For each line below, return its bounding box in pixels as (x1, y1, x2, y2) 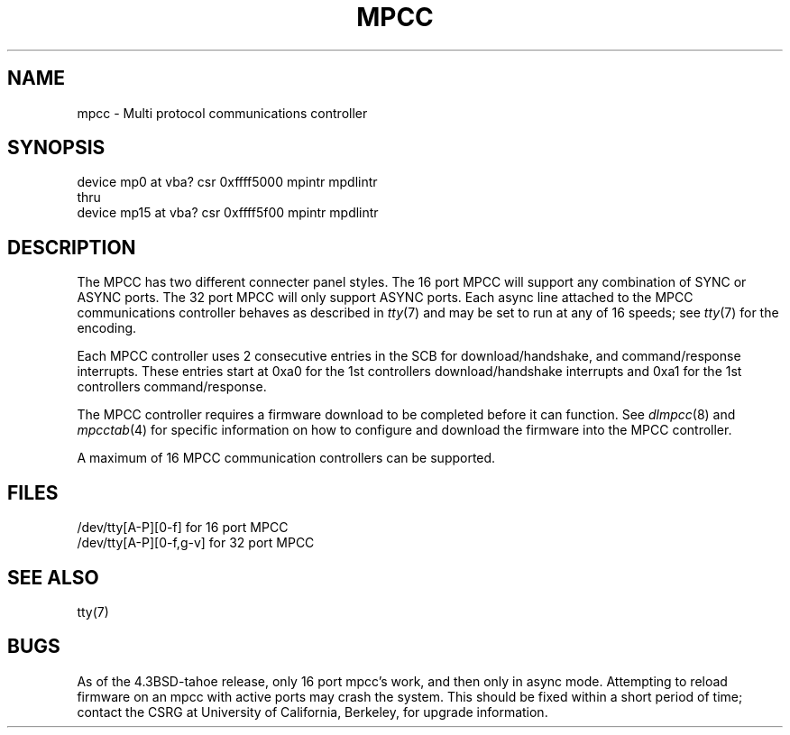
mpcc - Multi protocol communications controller (77, 105, 368, 121)
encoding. (77, 320, 137, 336)
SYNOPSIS (7, 136, 106, 160)
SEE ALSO (7, 565, 99, 589)
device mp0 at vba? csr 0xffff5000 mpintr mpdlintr (77, 174, 378, 190)
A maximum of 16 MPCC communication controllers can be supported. (77, 450, 496, 466)
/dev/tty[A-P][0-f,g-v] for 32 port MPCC (77, 535, 315, 551)
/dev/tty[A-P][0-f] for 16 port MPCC (77, 519, 289, 536)
